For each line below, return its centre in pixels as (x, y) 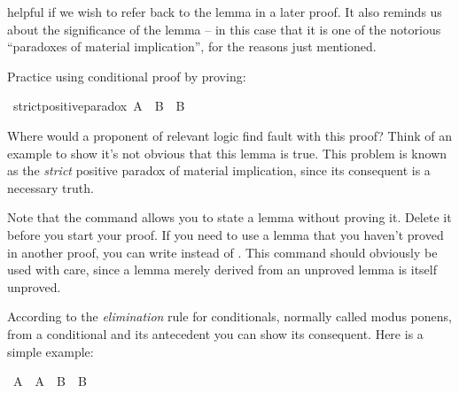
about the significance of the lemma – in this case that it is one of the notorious (224, 29)
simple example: (51, 351)
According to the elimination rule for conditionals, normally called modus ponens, (229, 316)
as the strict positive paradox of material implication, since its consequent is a (219, 170)
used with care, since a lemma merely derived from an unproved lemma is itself (222, 270)
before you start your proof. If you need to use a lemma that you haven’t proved (226, 234)
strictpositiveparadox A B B (99, 106)
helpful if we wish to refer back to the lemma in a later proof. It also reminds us (225, 12)
